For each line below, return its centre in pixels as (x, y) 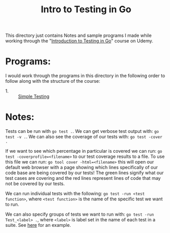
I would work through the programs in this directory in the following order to (85, 76)
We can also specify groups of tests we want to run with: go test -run (80, 214)
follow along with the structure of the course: (53, 81)
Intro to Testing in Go (86, 9)
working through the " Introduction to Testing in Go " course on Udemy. (79, 41)
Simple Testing (34, 97)
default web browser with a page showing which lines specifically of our (82, 168)
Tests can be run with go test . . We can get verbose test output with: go (82, 131)
